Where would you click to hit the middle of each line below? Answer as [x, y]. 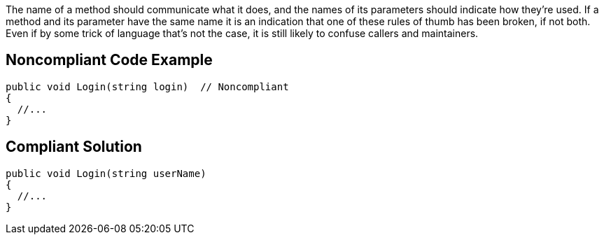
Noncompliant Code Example [109, 60]
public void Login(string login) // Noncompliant [147, 86]
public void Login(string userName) [106, 173]
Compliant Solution [74, 147]
